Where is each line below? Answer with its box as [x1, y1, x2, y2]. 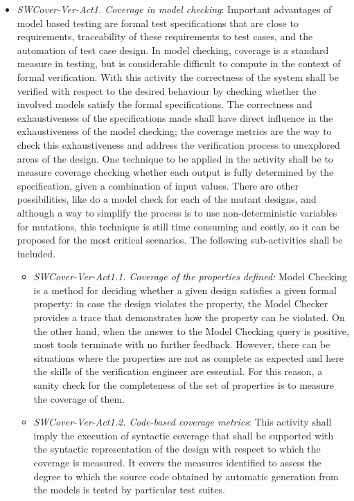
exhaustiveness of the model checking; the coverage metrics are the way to [17, 124, 332, 138]
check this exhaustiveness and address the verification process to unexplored [17, 137, 340, 152]
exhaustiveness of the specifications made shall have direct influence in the [17, 110, 333, 125]
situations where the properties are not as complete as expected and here [33, 350, 344, 365]
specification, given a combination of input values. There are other [17, 178, 299, 192]
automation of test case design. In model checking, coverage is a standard [17, 42, 329, 57]
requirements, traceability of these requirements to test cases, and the [17, 29, 313, 44]
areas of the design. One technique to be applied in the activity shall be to [17, 151, 333, 165]
